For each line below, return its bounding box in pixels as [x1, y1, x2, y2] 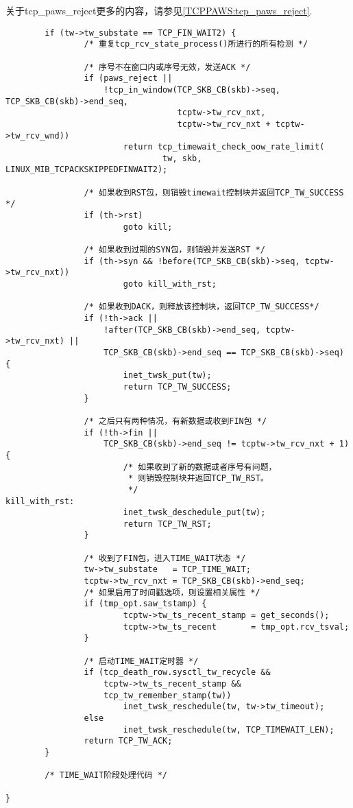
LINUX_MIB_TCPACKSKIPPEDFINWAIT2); [5, 165, 168, 175]
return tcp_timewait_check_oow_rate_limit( [123, 142, 325, 152]
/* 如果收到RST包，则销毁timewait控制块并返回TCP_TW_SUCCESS [84, 187, 344, 198]
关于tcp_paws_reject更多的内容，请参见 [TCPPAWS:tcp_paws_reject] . [5, 3, 313, 17]
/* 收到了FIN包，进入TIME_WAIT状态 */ [84, 553, 246, 563]
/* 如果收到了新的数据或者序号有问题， [123, 462, 277, 472]
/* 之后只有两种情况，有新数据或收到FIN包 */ [84, 416, 267, 426]
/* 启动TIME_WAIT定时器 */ [84, 656, 199, 666]
